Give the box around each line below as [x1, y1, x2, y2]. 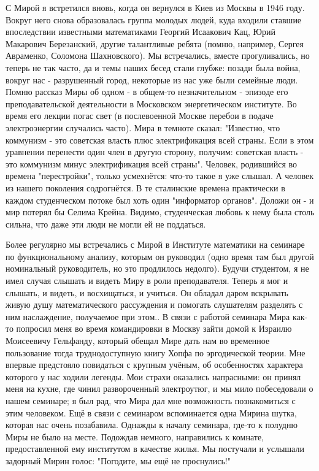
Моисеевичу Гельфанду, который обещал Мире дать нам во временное [6, 334, 270, 347]
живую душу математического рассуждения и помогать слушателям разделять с [6, 298, 303, 311]
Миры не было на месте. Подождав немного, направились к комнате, [6, 430, 264, 443]
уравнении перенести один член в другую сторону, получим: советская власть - [6, 145, 304, 158]
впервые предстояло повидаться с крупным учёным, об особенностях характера [6, 358, 303, 371]
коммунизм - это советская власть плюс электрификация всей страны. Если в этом [6, 133, 314, 146]
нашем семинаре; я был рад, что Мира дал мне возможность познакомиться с [6, 394, 296, 407]
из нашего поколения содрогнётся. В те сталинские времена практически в [6, 181, 285, 194]
